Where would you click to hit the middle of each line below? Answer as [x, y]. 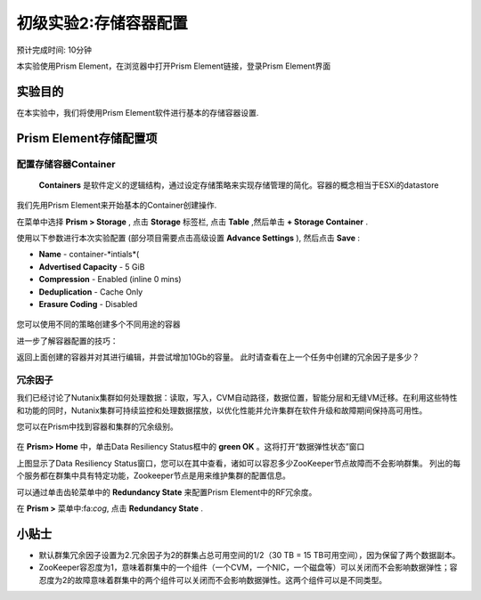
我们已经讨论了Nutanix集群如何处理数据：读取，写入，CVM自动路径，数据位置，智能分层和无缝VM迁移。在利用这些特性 [237, 398]
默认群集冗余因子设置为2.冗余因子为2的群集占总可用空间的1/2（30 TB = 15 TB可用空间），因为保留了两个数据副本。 [249, 555]
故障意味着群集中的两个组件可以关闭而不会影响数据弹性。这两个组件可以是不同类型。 [231, 580]
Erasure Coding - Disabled [88, 304]
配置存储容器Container [66, 164]
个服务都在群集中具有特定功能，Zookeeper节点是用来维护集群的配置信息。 [154, 475]
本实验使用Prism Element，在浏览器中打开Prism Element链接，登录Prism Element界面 [174, 66]
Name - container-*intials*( [89, 255]
